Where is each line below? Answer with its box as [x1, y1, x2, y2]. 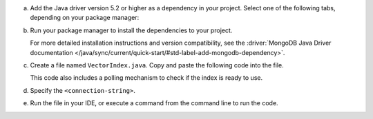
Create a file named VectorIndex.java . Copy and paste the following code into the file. [30, 61, 284, 69]
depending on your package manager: [30, 14, 140, 22]
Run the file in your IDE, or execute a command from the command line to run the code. [30, 99, 279, 107]
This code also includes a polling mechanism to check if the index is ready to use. [30, 74, 262, 82]
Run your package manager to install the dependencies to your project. [30, 26, 233, 34]
